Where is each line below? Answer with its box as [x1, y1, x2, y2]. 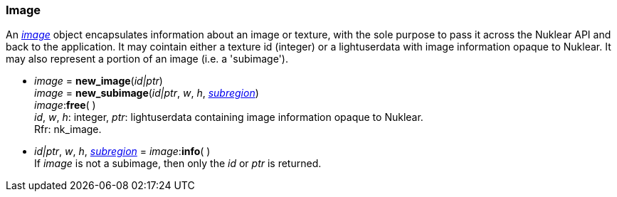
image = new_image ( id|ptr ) [34, 75, 163, 87]
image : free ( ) [34, 99, 96, 112]
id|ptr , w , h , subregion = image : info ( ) [34, 145, 211, 158]
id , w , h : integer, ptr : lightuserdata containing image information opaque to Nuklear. [34, 111, 423, 124]
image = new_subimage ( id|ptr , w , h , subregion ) [34, 87, 259, 100]
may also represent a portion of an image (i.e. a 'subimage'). [6, 53, 288, 65]
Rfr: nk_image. [34, 123, 102, 136]
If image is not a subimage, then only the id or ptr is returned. [34, 157, 322, 170]
